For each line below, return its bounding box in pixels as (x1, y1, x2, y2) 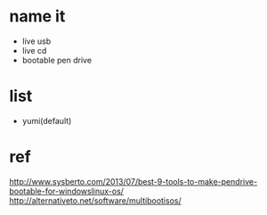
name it (9, 6, 66, 27)
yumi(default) (21, 115, 72, 126)
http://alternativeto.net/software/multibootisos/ (9, 194, 182, 206)
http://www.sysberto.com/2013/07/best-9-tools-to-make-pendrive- (9, 176, 258, 186)
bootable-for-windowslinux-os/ (9, 186, 125, 196)
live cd (21, 45, 47, 55)
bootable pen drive (21, 54, 92, 65)
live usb (21, 36, 52, 46)
